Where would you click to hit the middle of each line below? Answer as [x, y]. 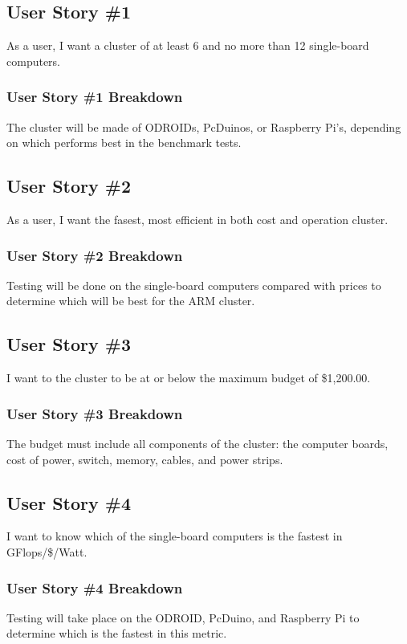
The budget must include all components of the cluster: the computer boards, [197, 444]
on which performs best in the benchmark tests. [124, 143]
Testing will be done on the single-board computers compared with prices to [194, 285]
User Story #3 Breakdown [95, 413]
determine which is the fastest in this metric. [117, 633]
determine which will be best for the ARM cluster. [131, 301]
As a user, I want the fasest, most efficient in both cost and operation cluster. [197, 219]
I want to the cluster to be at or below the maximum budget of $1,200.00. [189, 378]
